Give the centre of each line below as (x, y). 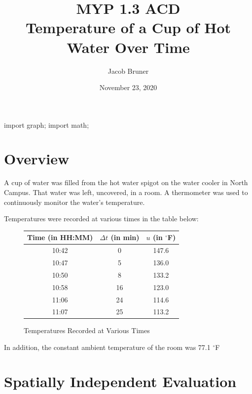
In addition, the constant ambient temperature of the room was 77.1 (107, 347)
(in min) (125, 237)
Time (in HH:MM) (60, 237)
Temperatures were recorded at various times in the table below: (101, 219)
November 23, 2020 (128, 87)
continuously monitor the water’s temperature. (74, 202)
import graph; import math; (47, 124)
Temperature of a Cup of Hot (128, 27)
